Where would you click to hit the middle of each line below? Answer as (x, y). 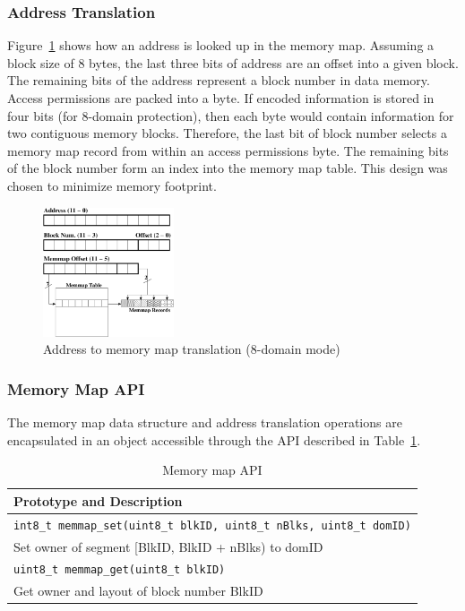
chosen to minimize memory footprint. (112, 185)
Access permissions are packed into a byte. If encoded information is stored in (221, 98)
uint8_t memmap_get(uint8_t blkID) (120, 570)
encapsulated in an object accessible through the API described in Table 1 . (214, 439)
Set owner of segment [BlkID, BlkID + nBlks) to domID (168, 546)
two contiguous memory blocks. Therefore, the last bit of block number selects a (227, 133)
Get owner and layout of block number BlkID (138, 591)
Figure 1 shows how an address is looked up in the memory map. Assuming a (221, 45)
